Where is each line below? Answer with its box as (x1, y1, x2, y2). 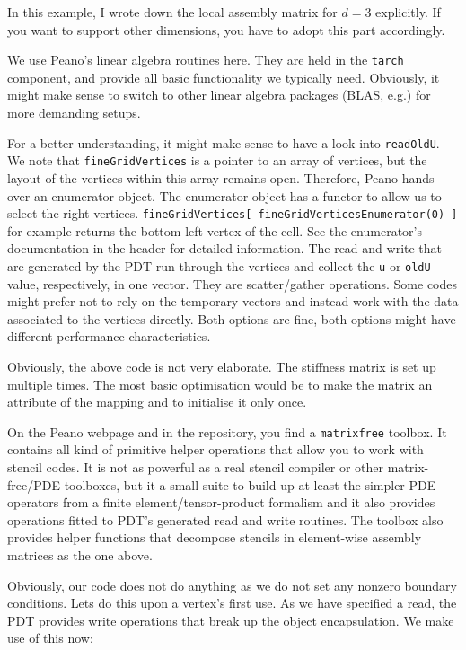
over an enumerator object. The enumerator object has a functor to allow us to (7, 186, 442, 205)
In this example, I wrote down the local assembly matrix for (7, 3, 338, 21)
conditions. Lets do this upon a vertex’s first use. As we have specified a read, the (7, 593, 457, 612)
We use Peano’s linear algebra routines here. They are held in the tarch (7, 50, 404, 69)
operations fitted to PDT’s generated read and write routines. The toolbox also (7, 510, 444, 529)
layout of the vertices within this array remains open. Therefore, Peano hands (7, 168, 435, 187)
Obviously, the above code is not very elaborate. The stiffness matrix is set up (7, 357, 436, 375)
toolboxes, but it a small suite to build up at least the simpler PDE (64, 475, 436, 494)
